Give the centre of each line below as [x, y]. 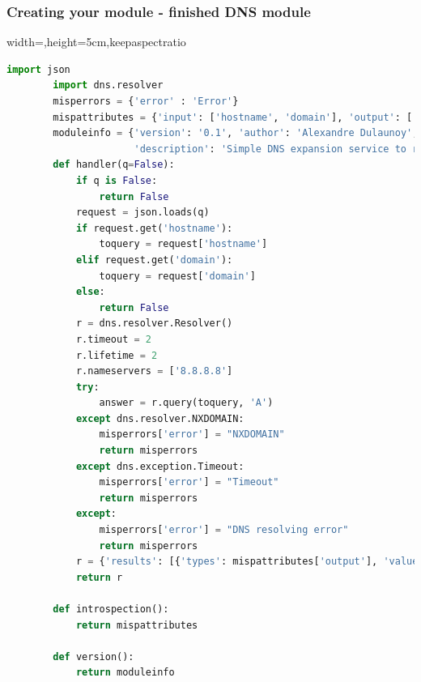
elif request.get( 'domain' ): [154, 260]
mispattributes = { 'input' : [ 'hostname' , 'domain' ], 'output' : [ [233, 117]
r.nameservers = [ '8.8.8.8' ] [154, 371]
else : [90, 292]
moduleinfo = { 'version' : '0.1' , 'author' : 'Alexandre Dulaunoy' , [236, 133]
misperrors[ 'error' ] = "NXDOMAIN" [192, 435]
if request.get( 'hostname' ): [154, 228]
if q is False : [117, 180]
